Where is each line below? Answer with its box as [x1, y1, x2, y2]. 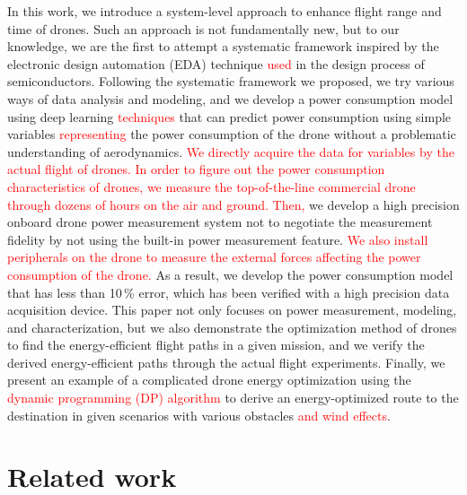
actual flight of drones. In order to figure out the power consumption [7, 160, 385, 178]
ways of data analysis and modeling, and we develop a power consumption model [7, 89, 454, 108]
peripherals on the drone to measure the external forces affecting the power [7, 247, 421, 266]
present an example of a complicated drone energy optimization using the [7, 370, 411, 389]
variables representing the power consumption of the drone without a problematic [7, 125, 456, 143]
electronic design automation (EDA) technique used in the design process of [7, 54, 425, 73]
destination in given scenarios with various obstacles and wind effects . [7, 405, 391, 424]
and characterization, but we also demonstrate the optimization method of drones [7, 317, 457, 336]
